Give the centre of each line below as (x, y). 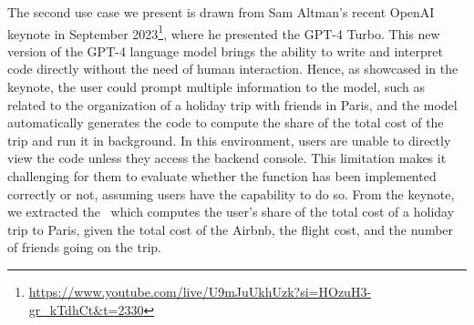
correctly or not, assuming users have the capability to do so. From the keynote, (231, 193)
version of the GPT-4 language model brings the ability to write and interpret (225, 51)
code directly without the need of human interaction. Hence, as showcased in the (233, 69)
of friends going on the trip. (84, 247)
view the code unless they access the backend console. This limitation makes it (227, 158)
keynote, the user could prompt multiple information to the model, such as (216, 87)
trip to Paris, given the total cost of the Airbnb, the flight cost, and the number (231, 229)
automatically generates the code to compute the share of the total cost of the (226, 122)
